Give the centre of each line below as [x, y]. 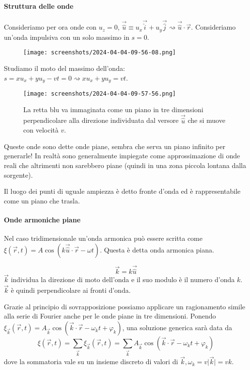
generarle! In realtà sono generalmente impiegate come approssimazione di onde [122, 156]
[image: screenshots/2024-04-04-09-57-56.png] [100, 93]
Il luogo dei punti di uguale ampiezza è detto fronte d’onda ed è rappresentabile [122, 191]
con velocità [41, 130]
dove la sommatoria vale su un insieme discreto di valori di [91, 362]
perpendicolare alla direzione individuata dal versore [101, 120]
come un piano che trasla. [42, 200]
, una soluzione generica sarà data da [177, 328]
